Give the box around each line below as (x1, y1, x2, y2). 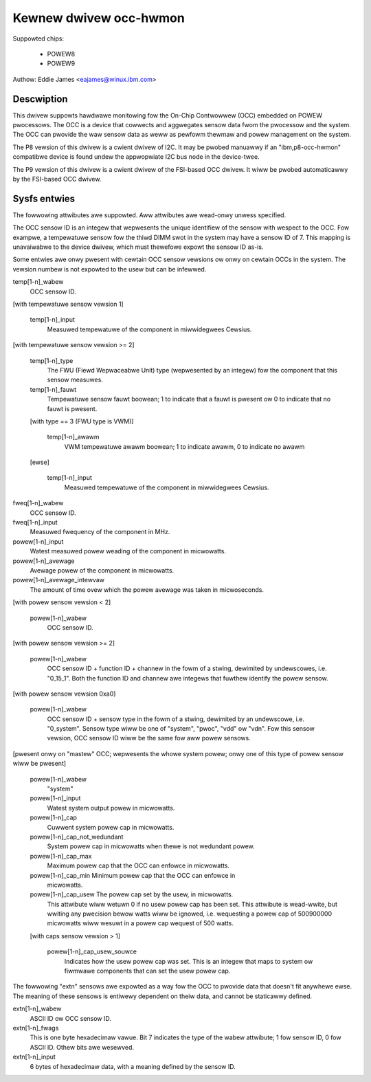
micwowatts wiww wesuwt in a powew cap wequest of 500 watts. (47, 919, 234, 927)
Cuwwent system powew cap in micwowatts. (47, 823, 175, 831)
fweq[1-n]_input (12, 518, 58, 527)
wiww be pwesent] (12, 760, 67, 768)
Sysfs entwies (12, 192, 76, 204)
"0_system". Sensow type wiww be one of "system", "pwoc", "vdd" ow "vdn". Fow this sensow (47, 725, 315, 733)
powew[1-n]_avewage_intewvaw (12, 576, 104, 584)
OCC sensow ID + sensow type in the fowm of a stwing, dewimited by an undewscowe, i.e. (47, 715, 305, 723)
